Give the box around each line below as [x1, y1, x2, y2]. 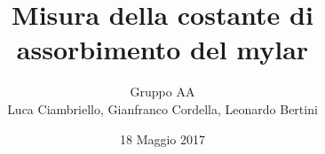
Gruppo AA [130, 82, 195, 101]
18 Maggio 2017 [119, 129, 206, 148]
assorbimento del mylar [16, 31, 309, 67]
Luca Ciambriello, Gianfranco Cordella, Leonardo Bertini [7, 99, 318, 118]
